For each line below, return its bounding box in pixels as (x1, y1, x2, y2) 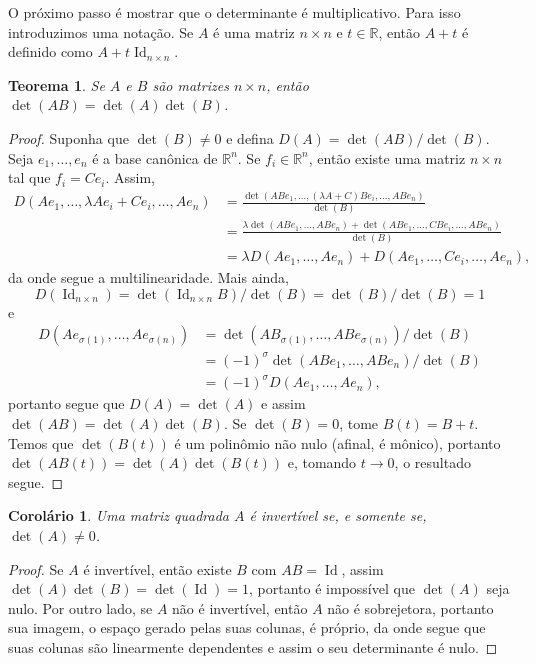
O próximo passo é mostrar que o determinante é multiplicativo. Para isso (8, 2, 461, 22)
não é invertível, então (172, 597, 308, 618)
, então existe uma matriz (308, 147, 466, 168)
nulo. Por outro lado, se (8, 597, 153, 618)
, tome (339, 412, 379, 433)
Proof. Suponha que (8, 127, 129, 148)
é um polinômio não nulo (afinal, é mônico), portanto (174, 432, 501, 453)
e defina (226, 127, 274, 148)
